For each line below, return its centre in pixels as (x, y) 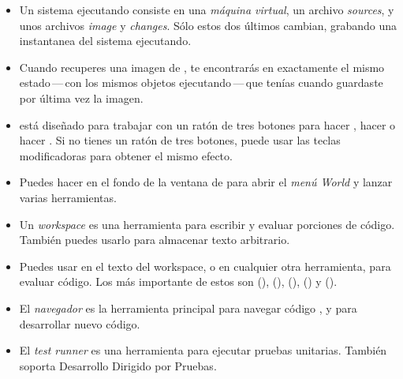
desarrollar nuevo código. (80, 323)
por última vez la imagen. (81, 98)
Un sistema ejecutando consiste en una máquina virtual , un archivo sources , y (207, 9)
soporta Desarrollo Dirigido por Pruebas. (118, 365)
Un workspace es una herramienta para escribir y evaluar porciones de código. (207, 224)
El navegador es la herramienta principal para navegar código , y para (188, 308)
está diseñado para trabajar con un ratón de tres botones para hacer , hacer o (207, 124)
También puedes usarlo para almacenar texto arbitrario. (155, 240)
